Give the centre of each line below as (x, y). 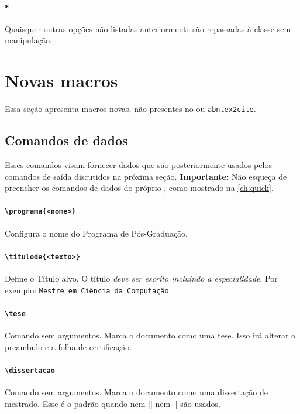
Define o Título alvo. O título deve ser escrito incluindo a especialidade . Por (141, 278)
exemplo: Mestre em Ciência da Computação (87, 290)
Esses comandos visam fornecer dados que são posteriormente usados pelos (138, 165)
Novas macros (61, 81)
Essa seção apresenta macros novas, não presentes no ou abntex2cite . (130, 109)
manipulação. (28, 40)
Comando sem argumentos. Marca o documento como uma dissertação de (136, 392)
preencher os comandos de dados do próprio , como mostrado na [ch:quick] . (139, 188)
